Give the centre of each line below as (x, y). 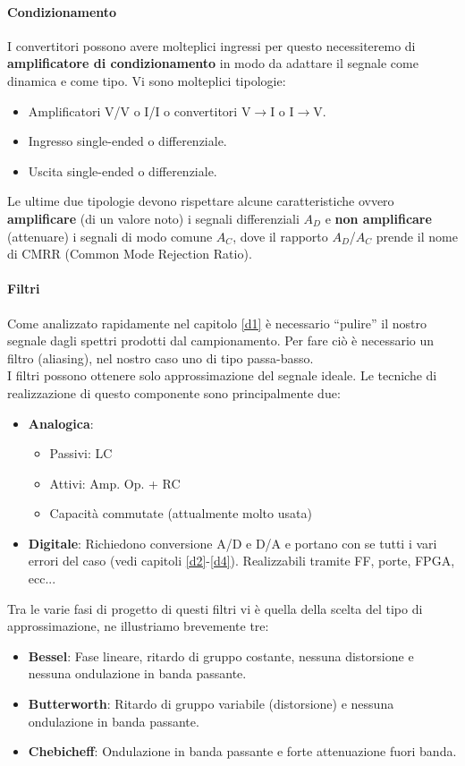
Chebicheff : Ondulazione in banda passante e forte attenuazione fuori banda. (242, 751)
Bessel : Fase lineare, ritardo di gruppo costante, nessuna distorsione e (221, 655)
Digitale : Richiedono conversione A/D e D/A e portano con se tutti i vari (232, 543)
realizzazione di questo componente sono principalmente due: (174, 392)
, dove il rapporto (280, 236)
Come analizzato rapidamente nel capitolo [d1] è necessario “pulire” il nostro (217, 323)
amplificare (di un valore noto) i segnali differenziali (153, 218)
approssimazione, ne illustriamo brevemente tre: (138, 626)
